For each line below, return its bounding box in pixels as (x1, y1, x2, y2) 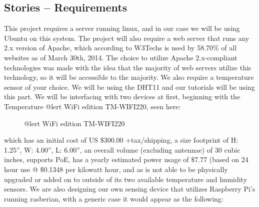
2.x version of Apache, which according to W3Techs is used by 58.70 (4, 42, 213, 53)
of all (221, 42, 237, 53)
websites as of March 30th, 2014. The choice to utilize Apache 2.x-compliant (4, 52, 237, 62)
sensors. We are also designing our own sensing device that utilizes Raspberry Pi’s (4, 184, 255, 194)
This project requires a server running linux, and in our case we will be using (4, 23, 240, 33)
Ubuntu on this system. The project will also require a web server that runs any (4, 32, 249, 43)
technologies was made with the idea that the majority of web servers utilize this (4, 62, 251, 72)
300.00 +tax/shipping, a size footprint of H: (103, 135, 238, 145)
